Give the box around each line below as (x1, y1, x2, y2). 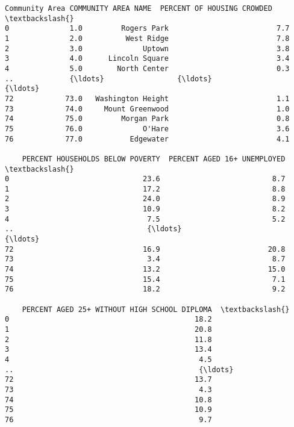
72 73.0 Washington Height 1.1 (5, 94, 290, 103)
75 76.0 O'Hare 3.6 (5, 124, 290, 133)
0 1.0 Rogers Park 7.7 (5, 24, 290, 33)
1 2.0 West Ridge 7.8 (5, 34, 290, 43)
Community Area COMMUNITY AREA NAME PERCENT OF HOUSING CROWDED (5, 4, 272, 13)
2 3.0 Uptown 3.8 (5, 44, 290, 53)
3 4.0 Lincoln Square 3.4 (5, 54, 290, 63)
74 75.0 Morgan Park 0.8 (5, 114, 290, 123)
